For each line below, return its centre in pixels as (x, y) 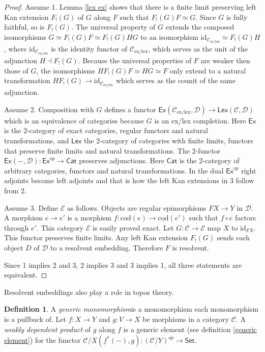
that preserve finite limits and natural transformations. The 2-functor (112, 150)
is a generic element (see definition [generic (190, 329)
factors (245, 218)
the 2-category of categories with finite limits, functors (169, 141)
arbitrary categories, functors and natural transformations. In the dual (114, 170)
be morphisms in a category (186, 319)
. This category (60, 227)
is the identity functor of (89, 48)
